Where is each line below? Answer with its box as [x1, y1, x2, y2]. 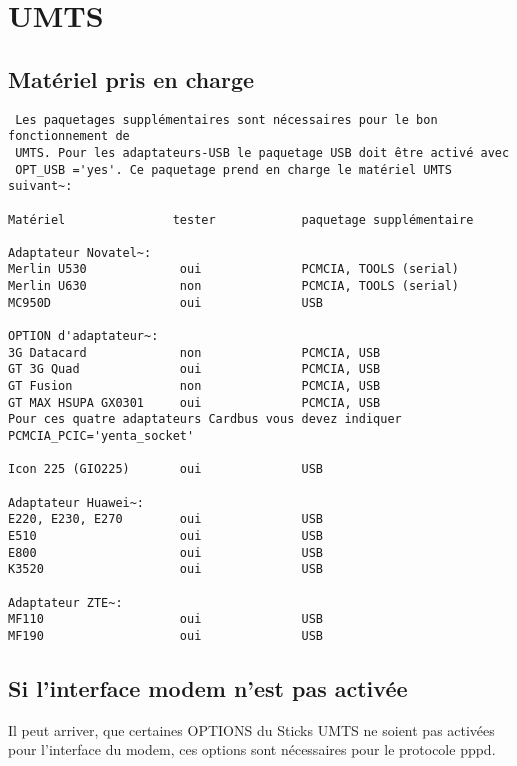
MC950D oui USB [8, 295, 323, 310]
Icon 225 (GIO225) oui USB [8, 462, 323, 477]
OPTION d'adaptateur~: [8, 329, 159, 344]
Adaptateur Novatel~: [8, 245, 152, 260]
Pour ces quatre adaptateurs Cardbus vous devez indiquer [8, 412, 402, 427]
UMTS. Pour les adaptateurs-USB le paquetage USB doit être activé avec [15, 145, 510, 160]
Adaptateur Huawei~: [8, 495, 145, 510]
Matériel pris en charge [8, 63, 255, 94]
